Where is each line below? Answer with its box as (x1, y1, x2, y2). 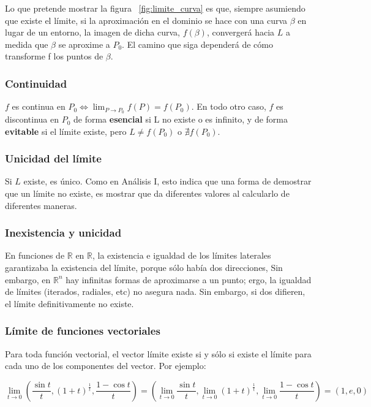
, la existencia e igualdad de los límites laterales (92, 249, 271, 262)
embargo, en (5, 273, 51, 286)
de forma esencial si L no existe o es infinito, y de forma (73, 113, 288, 126)
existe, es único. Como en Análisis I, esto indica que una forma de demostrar (23, 175, 312, 188)
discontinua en (5, 113, 59, 126)
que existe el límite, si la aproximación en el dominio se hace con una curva (5, 13, 288, 26)
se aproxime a (58, 37, 110, 50)
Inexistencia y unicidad (5, 225, 122, 240)
